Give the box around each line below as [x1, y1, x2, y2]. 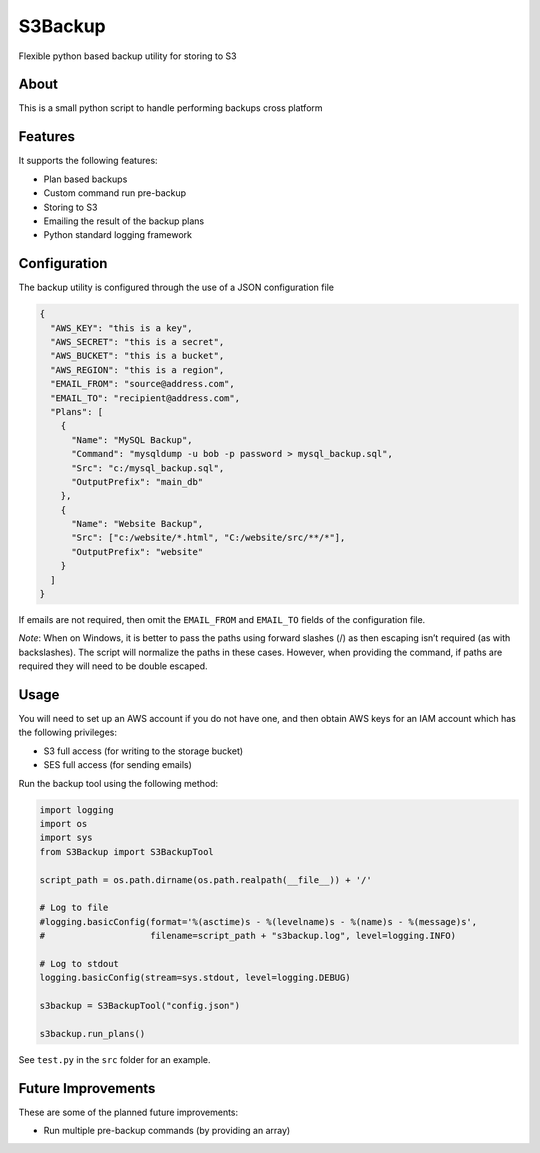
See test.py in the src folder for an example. [18, 1053, 211, 1065]
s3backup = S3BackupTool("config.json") [39, 1000, 240, 1012]
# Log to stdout [39, 958, 120, 969]
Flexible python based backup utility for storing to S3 [18, 50, 237, 62]
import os [39, 818, 88, 830]
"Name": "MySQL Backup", [71, 434, 194, 445]
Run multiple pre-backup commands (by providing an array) [43, 1125, 291, 1137]
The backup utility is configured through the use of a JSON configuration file [18, 281, 335, 294]
